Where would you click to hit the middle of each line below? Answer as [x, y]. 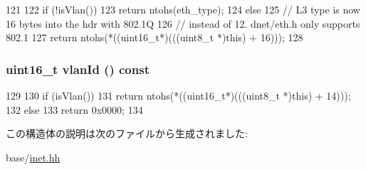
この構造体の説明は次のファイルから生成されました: [127, 133]
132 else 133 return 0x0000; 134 [74, 109]
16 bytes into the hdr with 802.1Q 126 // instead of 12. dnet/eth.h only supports [183, 23]
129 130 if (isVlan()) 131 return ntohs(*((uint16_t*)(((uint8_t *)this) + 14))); [178, 95]
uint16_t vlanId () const [78, 69]
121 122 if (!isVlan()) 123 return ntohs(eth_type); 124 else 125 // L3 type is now [183, 9]
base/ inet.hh [33, 157]
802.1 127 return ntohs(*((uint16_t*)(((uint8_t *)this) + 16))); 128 [155, 37]
